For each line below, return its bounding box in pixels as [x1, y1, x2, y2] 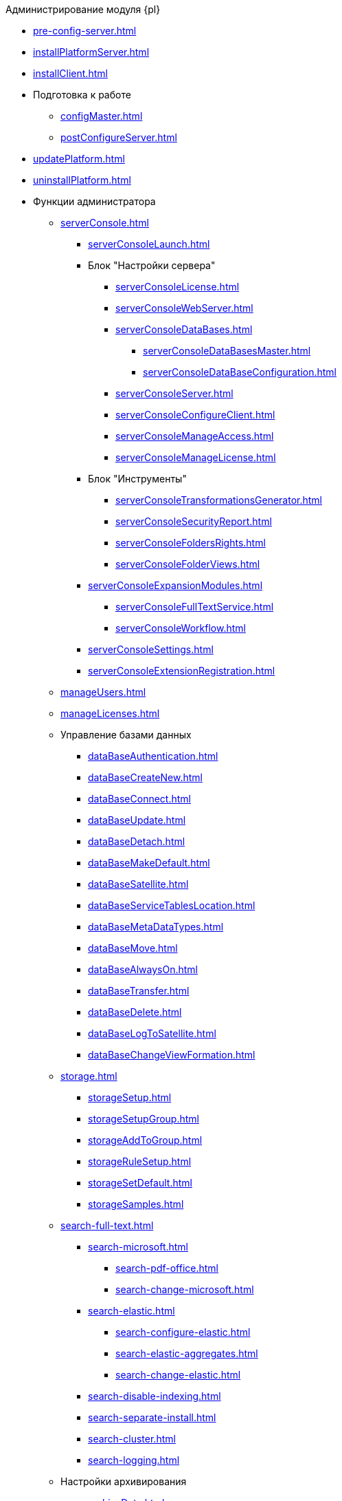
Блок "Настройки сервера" [88, 259, 216, 271]
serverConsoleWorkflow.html [115, 622, 246, 634]
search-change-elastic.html [115, 1369, 241, 1381]
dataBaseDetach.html [88, 835, 185, 847]
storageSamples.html [88, 1198, 184, 1210]
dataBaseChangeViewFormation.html [88, 1049, 255, 1061]
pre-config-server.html [33, 25, 137, 36]
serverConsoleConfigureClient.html [115, 409, 275, 421]
